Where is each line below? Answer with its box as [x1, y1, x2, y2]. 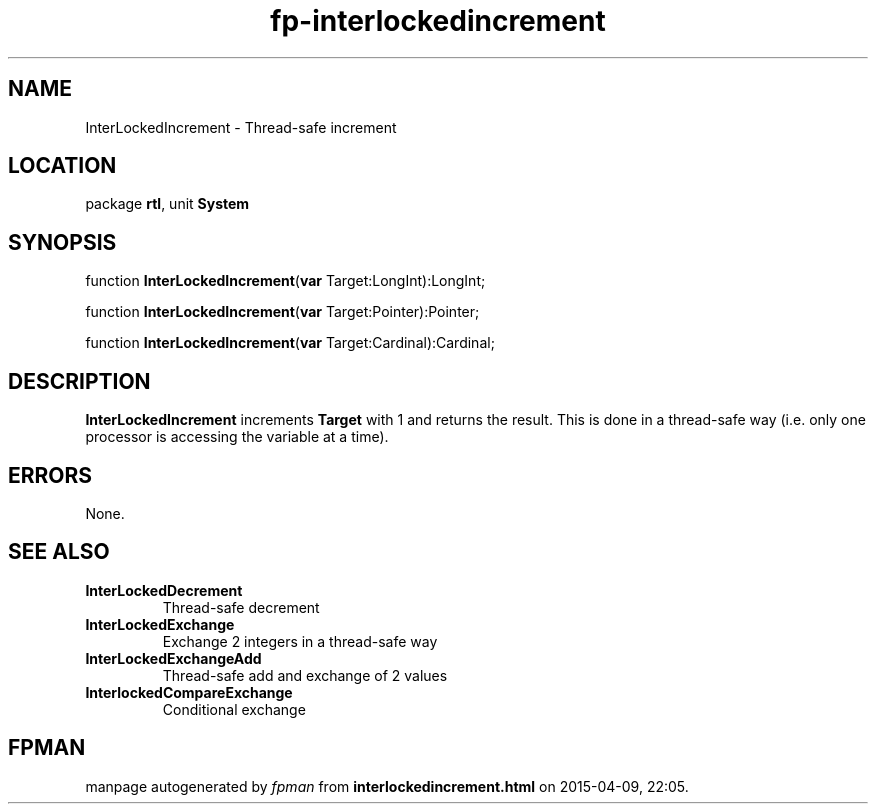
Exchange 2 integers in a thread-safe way [162, 632, 438, 650]
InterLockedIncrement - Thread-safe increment [85, 118, 397, 136]
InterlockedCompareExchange [85, 683, 293, 701]
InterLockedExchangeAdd [85, 649, 262, 667]
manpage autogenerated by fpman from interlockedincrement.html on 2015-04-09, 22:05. [85, 777, 689, 795]
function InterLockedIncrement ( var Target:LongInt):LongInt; [85, 272, 486, 290]
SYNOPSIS [8, 229, 117, 255]
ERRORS [8, 462, 93, 488]
